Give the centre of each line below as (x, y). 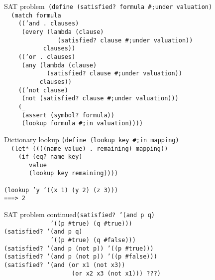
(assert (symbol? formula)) (68, 115)
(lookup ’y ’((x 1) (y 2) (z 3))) (61, 190)
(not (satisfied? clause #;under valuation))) (100, 99)
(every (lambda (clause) (63, 32)
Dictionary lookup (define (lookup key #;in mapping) (92, 139)
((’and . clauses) (49, 24)
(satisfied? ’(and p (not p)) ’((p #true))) (79, 248)
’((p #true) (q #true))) (91, 223)
